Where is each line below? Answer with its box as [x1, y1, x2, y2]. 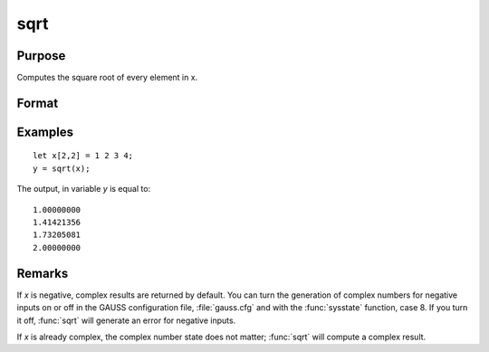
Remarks [16, 265, 69, 281]
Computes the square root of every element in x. [16, 72, 198, 83]
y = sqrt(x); [33, 163, 91, 174]
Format [16, 95, 59, 110]
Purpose [16, 48, 66, 63]
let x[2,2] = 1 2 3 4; [33, 150, 134, 161]
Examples [16, 124, 74, 139]
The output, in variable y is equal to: [16, 184, 151, 195]
